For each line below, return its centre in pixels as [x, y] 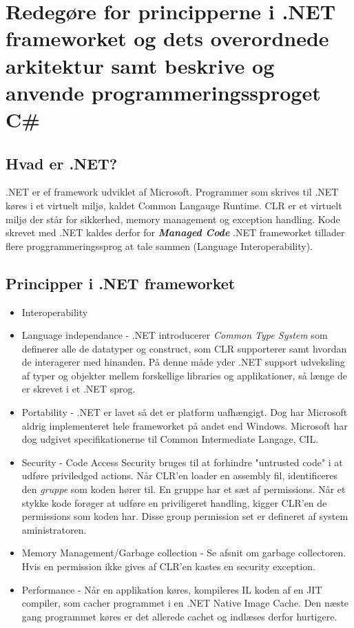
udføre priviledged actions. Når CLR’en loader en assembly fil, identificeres [180, 475]
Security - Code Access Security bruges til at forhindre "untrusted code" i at [182, 462]
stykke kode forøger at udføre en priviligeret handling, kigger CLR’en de [174, 502]
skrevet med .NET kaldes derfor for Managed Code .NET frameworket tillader [175, 232]
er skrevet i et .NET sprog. [79, 389]
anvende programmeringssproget [163, 92]
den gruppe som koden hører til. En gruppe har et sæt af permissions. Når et [184, 489]
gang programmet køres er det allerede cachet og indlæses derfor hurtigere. [179, 616]
